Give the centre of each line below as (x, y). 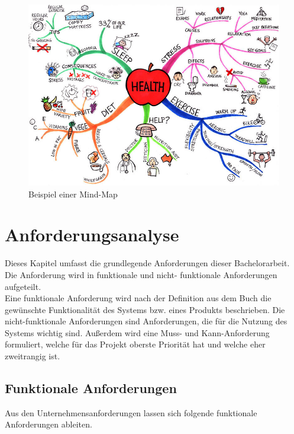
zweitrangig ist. (33, 356)
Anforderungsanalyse (92, 234)
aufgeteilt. (23, 286)
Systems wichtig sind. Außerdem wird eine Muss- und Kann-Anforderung (137, 332)
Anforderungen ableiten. (49, 424)
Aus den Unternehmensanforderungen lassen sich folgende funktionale (131, 412)
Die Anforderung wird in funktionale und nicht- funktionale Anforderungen (141, 274)
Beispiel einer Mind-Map (73, 194)
